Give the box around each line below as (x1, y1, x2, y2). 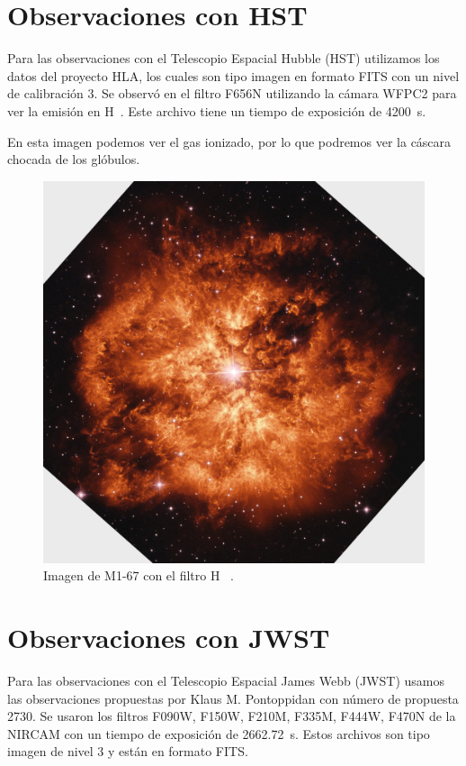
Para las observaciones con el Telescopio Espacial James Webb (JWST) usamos (7, 671, 444, 689)
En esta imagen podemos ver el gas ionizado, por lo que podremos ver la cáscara (7, 132, 452, 150)
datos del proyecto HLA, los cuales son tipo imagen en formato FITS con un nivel (7, 66, 460, 85)
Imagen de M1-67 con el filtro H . (43, 566, 234, 585)
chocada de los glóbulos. (7, 150, 140, 169)
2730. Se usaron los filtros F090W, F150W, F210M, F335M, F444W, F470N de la (7, 707, 456, 725)
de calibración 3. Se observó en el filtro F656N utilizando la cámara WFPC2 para (7, 84, 457, 103)
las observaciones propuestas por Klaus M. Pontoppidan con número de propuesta (7, 688, 459, 707)
